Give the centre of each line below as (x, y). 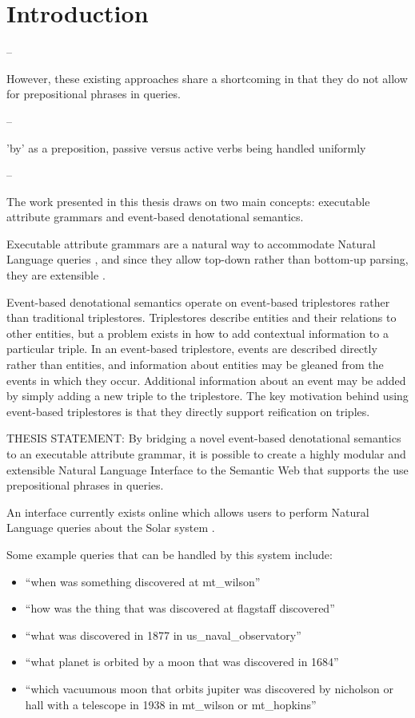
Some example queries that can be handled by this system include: (170, 554)
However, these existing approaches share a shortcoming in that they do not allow (207, 78)
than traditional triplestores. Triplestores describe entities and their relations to (202, 317)
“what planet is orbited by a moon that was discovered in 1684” (182, 662)
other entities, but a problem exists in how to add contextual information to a (198, 333)
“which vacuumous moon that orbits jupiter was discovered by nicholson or (209, 688)
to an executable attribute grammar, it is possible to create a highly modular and (206, 454)
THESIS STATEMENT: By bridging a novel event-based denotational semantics (204, 438)
